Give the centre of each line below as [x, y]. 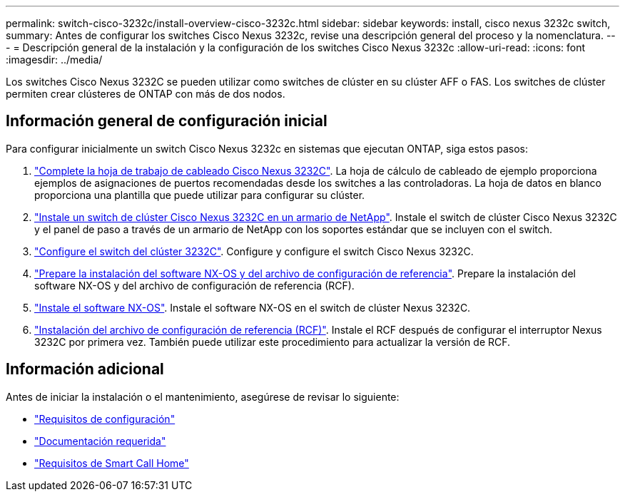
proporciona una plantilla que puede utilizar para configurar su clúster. [200, 195]
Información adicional [85, 369]
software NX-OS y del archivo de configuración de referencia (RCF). [194, 285]
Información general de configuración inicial [167, 121]
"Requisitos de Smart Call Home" [112, 463]
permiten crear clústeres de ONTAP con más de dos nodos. [146, 94]
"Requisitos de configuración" [105, 419]
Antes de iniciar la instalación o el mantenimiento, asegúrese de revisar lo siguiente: [203, 396]
